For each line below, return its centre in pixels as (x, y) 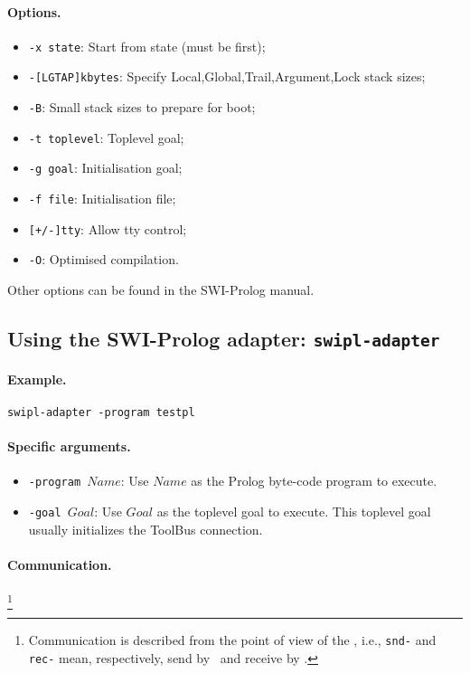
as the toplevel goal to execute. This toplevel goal (294, 511)
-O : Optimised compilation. (103, 259)
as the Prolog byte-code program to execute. (314, 481)
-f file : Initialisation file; (102, 199)
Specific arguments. (69, 446)
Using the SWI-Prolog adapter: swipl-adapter (224, 339)
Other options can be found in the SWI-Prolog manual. (161, 290)
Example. (37, 379)
